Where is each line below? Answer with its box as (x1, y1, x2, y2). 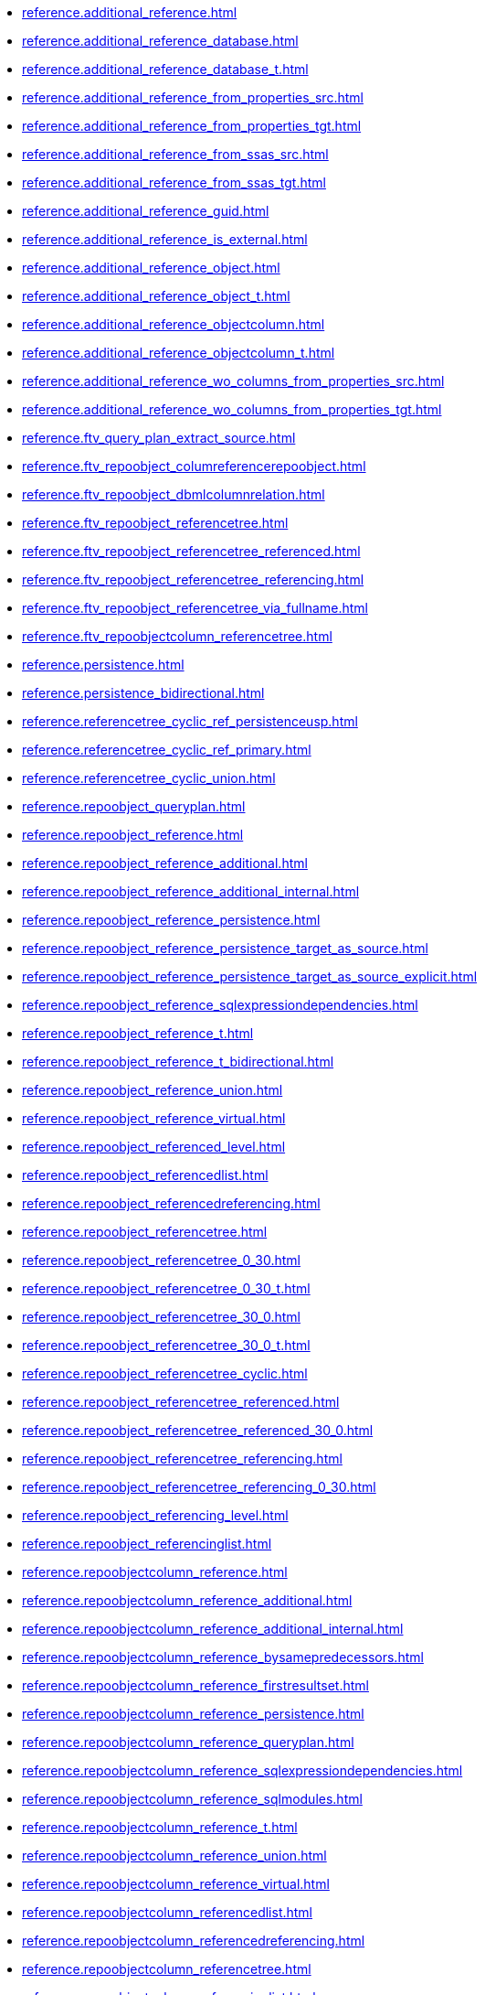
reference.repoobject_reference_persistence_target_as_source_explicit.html (22, 969, 478, 984)
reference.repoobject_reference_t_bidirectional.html (22, 1054, 334, 1069)
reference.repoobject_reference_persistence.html (22, 912, 321, 928)
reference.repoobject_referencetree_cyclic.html (22, 1366, 308, 1381)
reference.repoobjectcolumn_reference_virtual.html (22, 1876, 330, 1892)
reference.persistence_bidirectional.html (22, 685, 265, 701)
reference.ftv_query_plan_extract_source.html (22, 430, 296, 445)
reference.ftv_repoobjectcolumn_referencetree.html (22, 628, 332, 644)
